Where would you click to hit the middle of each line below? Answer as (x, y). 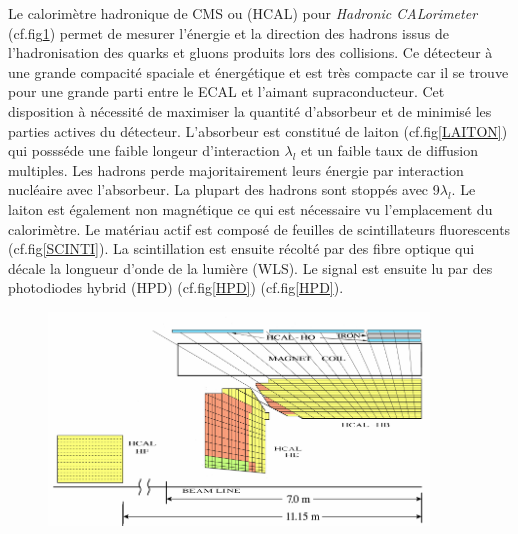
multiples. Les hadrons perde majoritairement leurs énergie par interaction (236, 169)
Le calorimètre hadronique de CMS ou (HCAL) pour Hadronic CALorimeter (243, 13)
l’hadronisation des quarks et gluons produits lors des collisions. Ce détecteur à (250, 52)
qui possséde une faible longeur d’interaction (144, 150)
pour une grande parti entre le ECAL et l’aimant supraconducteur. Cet (226, 91)
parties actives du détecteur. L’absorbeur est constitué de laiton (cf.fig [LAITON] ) (258, 130)
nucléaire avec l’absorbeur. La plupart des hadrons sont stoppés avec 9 (224, 189)
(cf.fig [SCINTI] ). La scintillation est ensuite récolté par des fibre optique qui (241, 248)
